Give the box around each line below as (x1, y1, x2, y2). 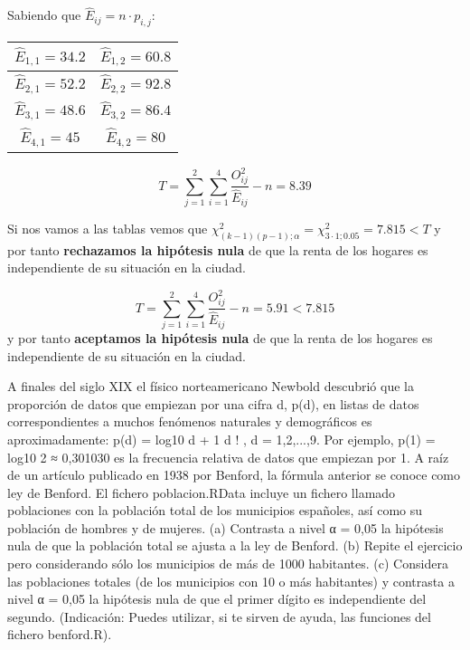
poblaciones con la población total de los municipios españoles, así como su (7, 501, 423, 520)
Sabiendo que (7, 5, 81, 24)
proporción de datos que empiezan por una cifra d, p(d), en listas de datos (7, 394, 419, 413)
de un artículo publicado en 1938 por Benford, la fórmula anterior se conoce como (7, 465, 461, 484)
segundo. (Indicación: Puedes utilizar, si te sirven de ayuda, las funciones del (7, 607, 431, 626)
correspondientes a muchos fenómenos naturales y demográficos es (7, 412, 372, 431)
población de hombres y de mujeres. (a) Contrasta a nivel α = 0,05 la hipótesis (7, 518, 444, 537)
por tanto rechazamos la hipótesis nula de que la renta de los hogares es (7, 240, 428, 259)
